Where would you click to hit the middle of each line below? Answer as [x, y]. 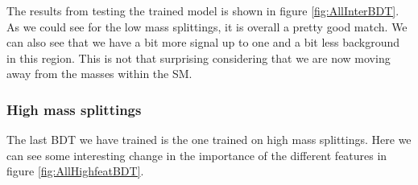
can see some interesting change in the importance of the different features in [197, 155]
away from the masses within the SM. [99, 74]
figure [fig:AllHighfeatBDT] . [75, 171]
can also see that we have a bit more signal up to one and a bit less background [203, 42]
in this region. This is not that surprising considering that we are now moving [199, 58]
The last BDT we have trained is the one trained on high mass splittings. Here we [209, 140]
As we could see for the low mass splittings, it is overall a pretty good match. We [207, 26]
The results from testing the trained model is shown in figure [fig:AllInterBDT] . [203, 10]
